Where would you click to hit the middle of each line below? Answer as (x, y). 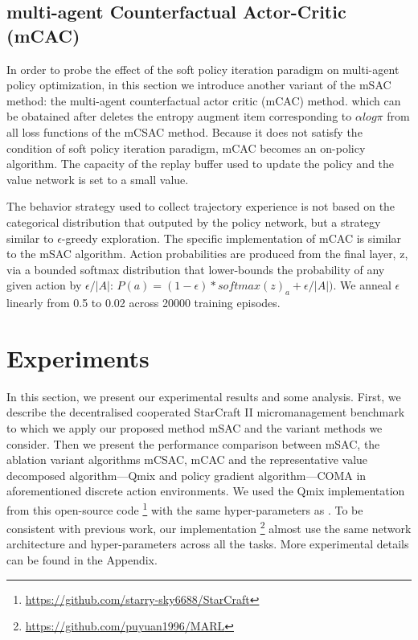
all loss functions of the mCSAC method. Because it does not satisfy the (184, 131)
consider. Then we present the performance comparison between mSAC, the (193, 443)
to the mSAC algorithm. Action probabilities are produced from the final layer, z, (207, 254)
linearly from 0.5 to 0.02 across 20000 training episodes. (143, 303)
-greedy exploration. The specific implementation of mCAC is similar (232, 238)
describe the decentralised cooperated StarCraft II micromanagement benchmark (206, 412)
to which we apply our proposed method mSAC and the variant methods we (195, 428)
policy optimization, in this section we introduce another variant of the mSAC (199, 85)
